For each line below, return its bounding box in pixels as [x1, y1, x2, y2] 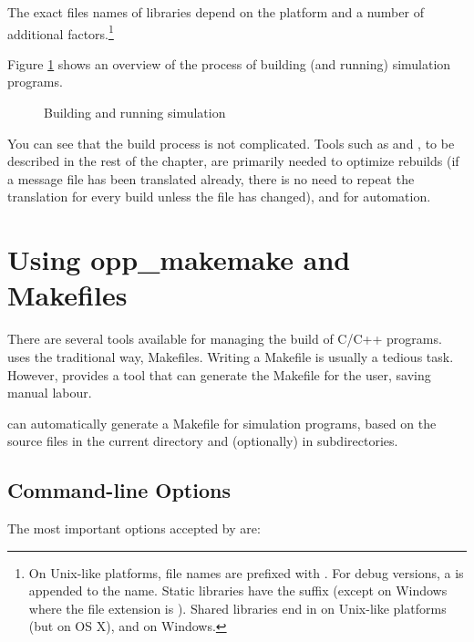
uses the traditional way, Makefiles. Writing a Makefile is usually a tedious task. [7, 347, 454, 366]
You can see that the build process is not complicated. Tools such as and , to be [7, 133, 455, 152]
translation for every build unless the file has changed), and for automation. [7, 187, 431, 206]
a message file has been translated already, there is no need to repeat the [7, 169, 415, 188]
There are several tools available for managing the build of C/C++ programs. [7, 329, 442, 348]
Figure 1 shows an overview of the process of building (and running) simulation [7, 54, 451, 73]
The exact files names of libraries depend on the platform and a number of [7, 3, 424, 21]
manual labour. [7, 383, 92, 402]
